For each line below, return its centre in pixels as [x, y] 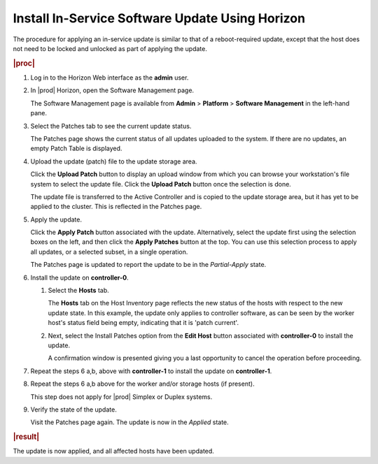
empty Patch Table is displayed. [76, 148]
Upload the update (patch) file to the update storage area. [114, 161]
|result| [26, 437]
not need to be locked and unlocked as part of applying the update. [110, 48]
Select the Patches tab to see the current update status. [111, 126]
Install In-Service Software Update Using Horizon [159, 18]
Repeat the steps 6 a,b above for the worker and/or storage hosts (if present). [142, 384]
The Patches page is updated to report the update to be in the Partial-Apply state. [148, 265]
